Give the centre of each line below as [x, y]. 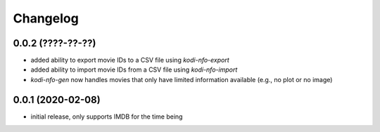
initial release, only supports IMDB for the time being [107, 117]
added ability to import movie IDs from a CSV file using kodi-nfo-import [134, 70]
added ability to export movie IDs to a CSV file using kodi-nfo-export [130, 60]
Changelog [46, 18]
